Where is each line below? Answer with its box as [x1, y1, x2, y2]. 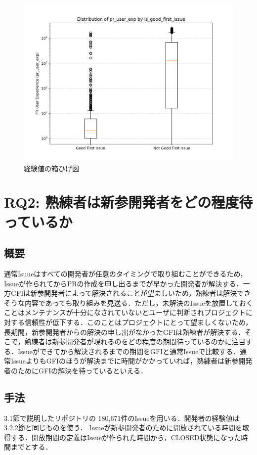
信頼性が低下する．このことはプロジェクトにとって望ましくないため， [24, 317, 253, 327]
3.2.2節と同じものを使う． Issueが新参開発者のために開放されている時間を [4, 422, 242, 433]
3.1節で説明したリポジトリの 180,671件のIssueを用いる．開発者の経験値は [4, 412, 240, 423]
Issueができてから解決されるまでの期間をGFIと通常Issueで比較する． [17, 346, 240, 356]
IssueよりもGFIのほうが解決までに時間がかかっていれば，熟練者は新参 [10, 356, 239, 366]
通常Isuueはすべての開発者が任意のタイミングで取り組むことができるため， [4, 268, 247, 278]
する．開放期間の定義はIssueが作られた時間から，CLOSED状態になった [10, 432, 241, 442]
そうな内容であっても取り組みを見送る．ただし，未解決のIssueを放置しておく [4, 297, 253, 308]
